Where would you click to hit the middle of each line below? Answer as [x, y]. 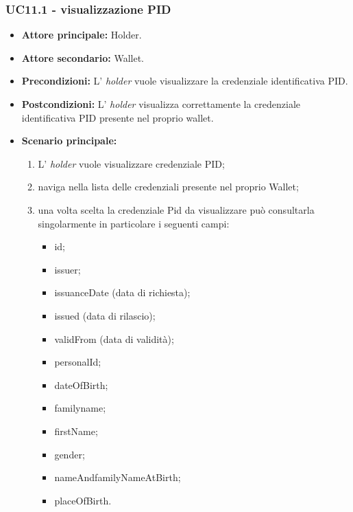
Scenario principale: [69, 141]
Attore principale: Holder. [82, 35]
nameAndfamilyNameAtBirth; [118, 477]
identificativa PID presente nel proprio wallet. [118, 117]
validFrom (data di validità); [114, 338]
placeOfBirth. [83, 500]
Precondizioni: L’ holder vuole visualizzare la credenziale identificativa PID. [185, 81]
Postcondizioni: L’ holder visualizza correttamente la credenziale [161, 104]
